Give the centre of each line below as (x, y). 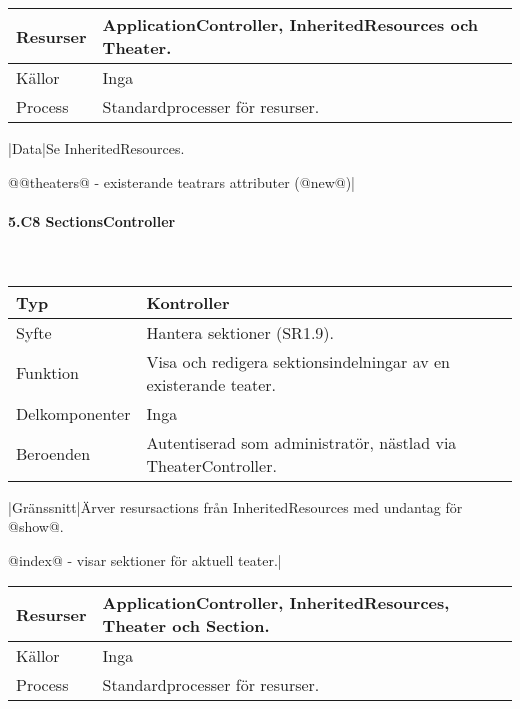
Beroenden (53, 454)
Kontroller (188, 302)
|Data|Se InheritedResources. (96, 148)
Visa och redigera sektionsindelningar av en (298, 361)
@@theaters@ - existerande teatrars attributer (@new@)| (181, 181)
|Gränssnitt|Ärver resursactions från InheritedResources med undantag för (235, 506)
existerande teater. (211, 384)
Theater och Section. (186, 626)
